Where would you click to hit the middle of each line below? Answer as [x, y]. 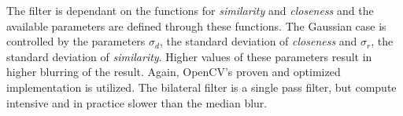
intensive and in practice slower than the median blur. [137, 102]
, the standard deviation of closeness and [258, 41]
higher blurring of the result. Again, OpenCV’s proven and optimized [174, 72]
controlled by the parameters [76, 41]
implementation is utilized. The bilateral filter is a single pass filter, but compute [201, 87]
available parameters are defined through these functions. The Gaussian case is [196, 25]
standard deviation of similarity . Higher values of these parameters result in [189, 56]
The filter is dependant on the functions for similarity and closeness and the [190, 10]
